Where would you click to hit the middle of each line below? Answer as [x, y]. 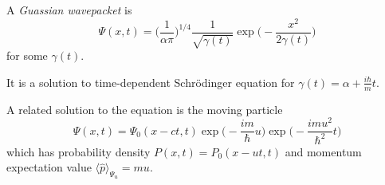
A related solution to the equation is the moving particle [145, 109]
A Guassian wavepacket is [69, 10]
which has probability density [79, 151]
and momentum [323, 151]
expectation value [49, 167]
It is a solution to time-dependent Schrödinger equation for [151, 82]
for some [27, 55]
